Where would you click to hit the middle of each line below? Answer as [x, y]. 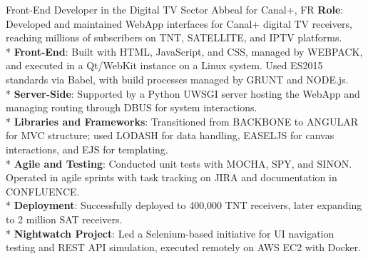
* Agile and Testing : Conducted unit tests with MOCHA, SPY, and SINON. [179, 163]
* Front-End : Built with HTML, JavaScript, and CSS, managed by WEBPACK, [184, 51]
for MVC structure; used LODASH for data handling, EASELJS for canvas [170, 135]
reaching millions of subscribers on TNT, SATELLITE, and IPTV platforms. [174, 37]
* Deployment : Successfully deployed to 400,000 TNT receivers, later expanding [184, 205]
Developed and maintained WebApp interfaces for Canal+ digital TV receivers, [179, 23]
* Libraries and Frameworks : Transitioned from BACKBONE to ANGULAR [182, 121]
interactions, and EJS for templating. [87, 149]
